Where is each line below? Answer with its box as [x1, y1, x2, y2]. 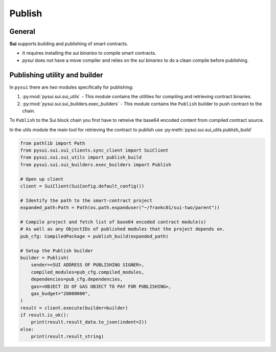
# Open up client [20, 176, 64, 182]
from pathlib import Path [20, 140, 85, 146]
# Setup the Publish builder [20, 248, 94, 253]
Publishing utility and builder [9, 71, 103, 79]
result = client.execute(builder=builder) [20, 305, 128, 311]
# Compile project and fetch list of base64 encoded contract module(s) [20, 219, 206, 225]
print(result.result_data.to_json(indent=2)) [31, 319, 147, 325]
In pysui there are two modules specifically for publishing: [9, 84, 134, 90]
